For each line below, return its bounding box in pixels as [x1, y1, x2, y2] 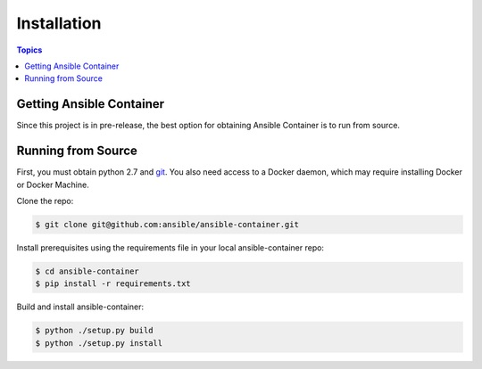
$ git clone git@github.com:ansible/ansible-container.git [35, 219, 299, 229]
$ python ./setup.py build [35, 325, 154, 336]
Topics [16, 45, 43, 55]
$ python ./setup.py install [35, 338, 163, 348]
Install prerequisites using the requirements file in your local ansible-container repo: [16, 242, 325, 253]
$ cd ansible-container [35, 266, 140, 276]
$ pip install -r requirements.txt [35, 279, 191, 289]
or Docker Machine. [16, 179, 89, 190]
